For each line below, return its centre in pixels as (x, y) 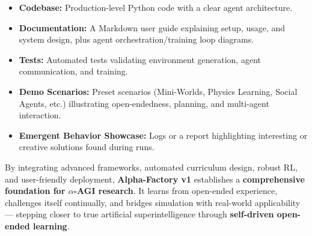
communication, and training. (73, 71)
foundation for (35, 191)
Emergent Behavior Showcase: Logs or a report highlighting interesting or (163, 135)
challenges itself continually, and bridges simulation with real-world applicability (153, 202)
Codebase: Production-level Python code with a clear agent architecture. (156, 7)
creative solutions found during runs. (87, 147)
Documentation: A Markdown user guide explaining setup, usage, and (152, 27)
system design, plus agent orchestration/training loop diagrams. (136, 39)
